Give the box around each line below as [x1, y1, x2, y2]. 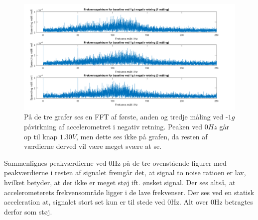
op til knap [24, 131, 58, 141]
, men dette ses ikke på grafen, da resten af [76, 131, 208, 141]
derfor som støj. [4, 206, 52, 217]
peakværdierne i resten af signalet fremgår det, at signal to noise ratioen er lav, [4, 167, 246, 178]
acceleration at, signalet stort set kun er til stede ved [4, 197, 165, 207]
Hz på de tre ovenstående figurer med [112, 157, 227, 168]
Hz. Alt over [171, 197, 209, 207]
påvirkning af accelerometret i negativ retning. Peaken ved [24, 121, 203, 132]
